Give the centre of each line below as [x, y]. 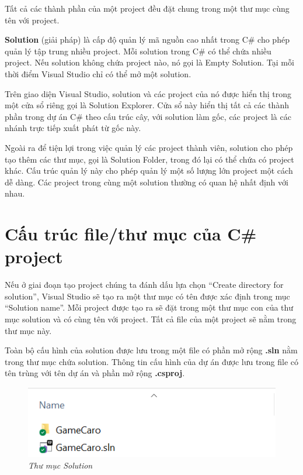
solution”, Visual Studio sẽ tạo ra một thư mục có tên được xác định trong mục [147, 296]
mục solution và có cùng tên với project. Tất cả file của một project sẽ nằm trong [151, 319]
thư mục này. [28, 330]
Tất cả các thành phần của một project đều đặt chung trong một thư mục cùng [147, 8]
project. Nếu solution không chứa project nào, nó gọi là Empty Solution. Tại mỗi [149, 62]
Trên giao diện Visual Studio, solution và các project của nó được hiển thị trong [148, 93]
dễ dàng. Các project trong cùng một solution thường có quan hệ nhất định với [147, 182]
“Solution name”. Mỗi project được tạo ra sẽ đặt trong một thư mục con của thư [149, 307]
